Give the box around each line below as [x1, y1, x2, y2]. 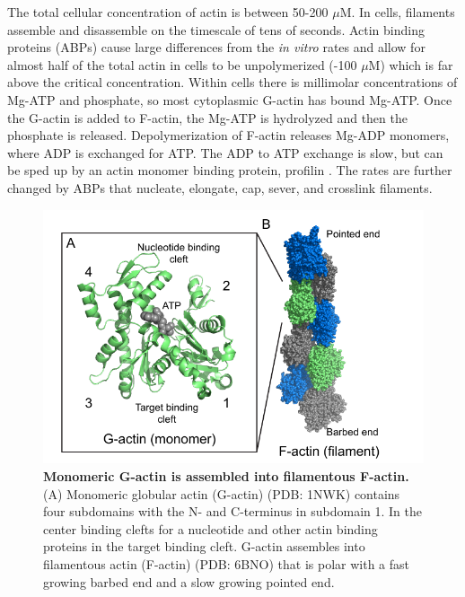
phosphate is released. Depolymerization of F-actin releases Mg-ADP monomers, [7, 126, 450, 145]
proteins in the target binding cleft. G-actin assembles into [43, 537, 365, 556]
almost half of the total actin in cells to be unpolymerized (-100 [7, 55, 357, 74]
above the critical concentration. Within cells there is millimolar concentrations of [7, 73, 458, 92]
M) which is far [368, 55, 453, 74]
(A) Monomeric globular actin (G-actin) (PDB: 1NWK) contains [43, 484, 400, 503]
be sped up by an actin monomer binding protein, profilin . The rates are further [7, 161, 452, 180]
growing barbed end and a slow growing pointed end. [43, 572, 335, 591]
